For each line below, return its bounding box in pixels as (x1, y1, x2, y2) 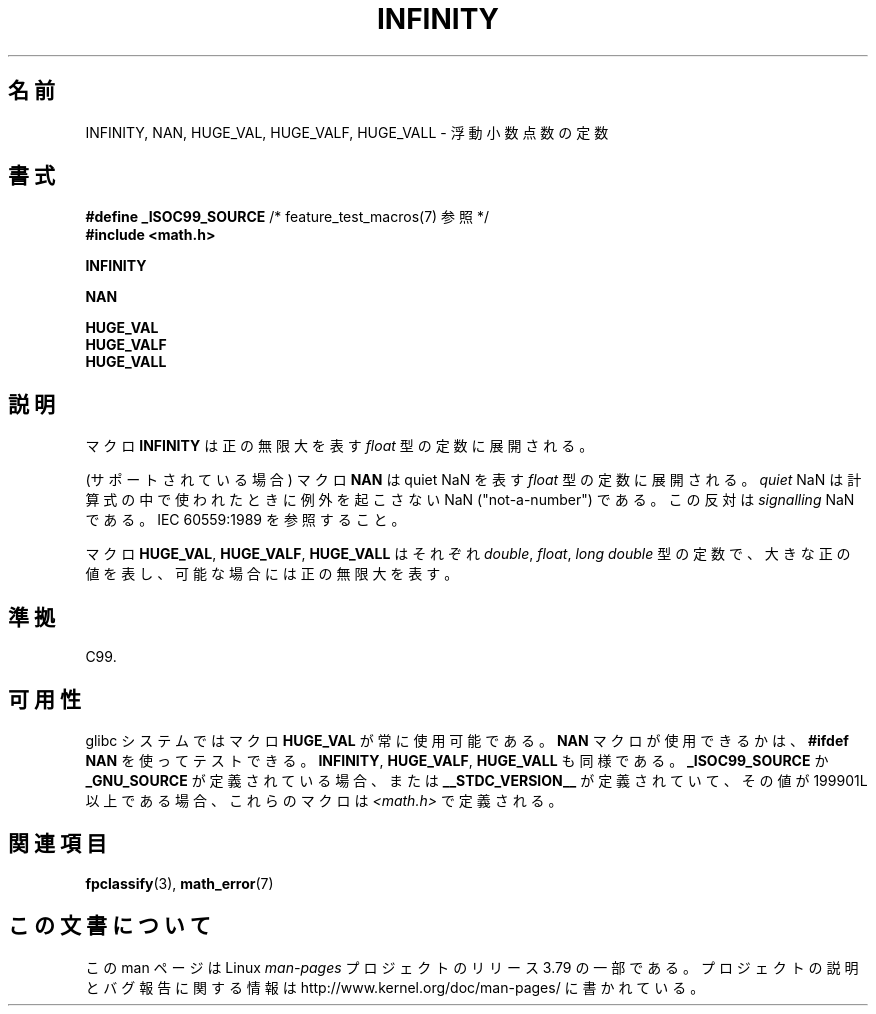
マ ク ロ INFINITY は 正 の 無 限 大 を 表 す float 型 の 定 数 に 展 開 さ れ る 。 (85, 437, 594, 455)
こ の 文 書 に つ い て (8, 913, 211, 939)
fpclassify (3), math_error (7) (85, 874, 274, 892)
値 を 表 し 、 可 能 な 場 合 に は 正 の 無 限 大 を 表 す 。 (85, 565, 459, 583)
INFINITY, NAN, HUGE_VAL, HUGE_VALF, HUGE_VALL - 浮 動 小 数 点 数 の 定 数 (85, 123, 609, 141)
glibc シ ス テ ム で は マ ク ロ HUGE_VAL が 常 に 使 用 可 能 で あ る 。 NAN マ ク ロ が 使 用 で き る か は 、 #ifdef (85, 731, 849, 749)
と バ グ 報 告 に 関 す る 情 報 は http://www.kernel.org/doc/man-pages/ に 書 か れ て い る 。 (85, 978, 705, 996)
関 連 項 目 (8, 831, 107, 857)
